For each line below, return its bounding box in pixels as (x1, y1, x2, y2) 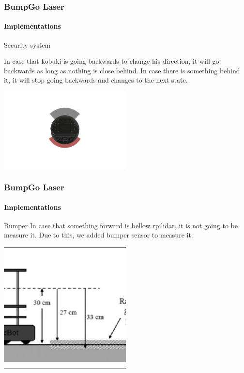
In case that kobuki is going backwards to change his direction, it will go (4, 56, 219, 66)
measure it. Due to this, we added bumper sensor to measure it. (4, 230, 193, 240)
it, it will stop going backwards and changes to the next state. (4, 75, 188, 85)
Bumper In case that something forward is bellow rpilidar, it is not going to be (4, 220, 238, 230)
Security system (4, 39, 51, 50)
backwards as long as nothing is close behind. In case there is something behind (4, 65, 240, 75)
